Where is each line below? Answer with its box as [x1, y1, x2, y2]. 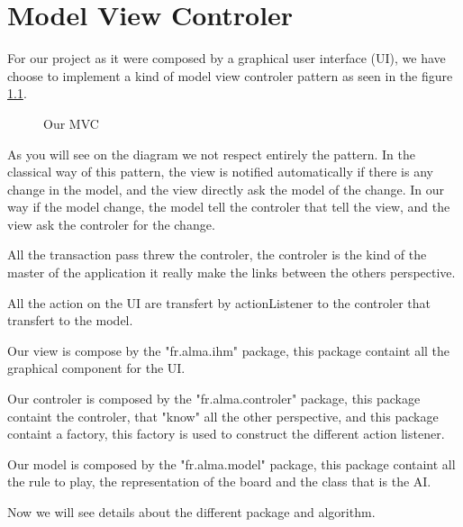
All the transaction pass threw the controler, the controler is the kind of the [7, 245, 427, 264]
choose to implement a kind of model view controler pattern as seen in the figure [7, 66, 453, 85]
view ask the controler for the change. [7, 214, 215, 233]
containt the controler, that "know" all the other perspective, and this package [7, 406, 439, 425]
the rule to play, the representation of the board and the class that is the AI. [7, 472, 431, 491]
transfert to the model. [7, 311, 133, 330]
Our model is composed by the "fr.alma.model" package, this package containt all [7, 454, 456, 473]
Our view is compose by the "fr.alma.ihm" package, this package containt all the [7, 341, 450, 359]
